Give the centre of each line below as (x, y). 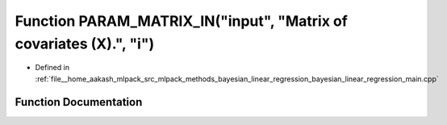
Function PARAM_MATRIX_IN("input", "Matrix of (182, 21)
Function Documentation (79, 102)
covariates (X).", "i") (85, 44)
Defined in (52, 68)
